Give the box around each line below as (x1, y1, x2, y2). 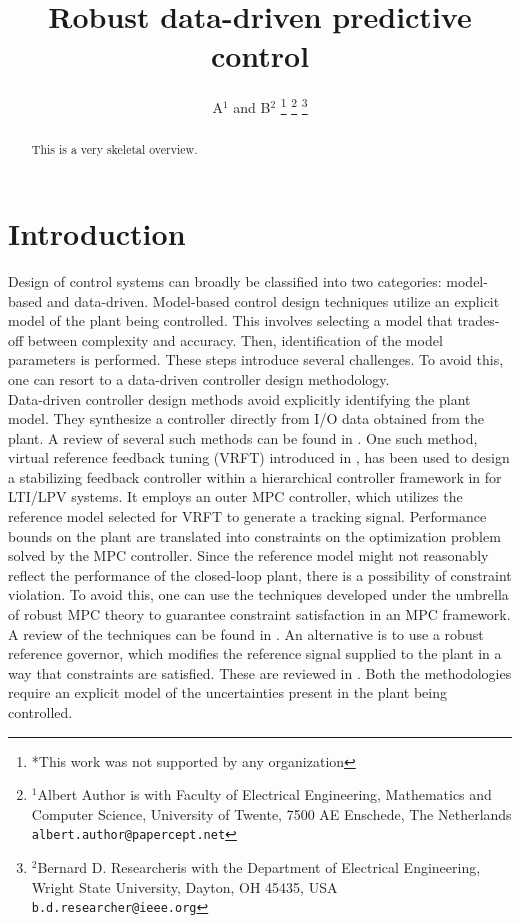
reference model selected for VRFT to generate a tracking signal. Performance (8, 506, 487, 527)
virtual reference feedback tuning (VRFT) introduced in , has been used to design (8, 447, 510, 468)
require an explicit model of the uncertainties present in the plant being (8, 682, 447, 703)
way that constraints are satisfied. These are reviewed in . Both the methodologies (8, 662, 512, 683)
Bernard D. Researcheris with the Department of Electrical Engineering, (37, 857, 481, 878)
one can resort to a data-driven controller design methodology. (8, 368, 390, 389)
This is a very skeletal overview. (31, 141, 198, 158)
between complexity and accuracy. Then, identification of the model (27, 329, 443, 350)
